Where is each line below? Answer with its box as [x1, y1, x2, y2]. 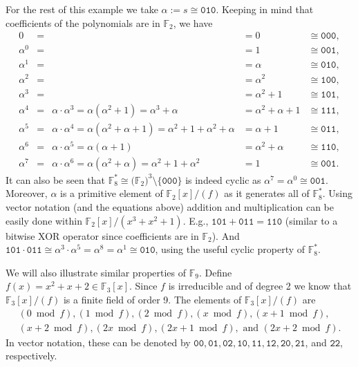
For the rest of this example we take [6, 2, 158, 16]
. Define [198, 265, 232, 279]
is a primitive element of [60, 186, 163, 200]
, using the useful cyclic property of [155, 242, 305, 256]
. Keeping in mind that [216, 2, 314, 16]
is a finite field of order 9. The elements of [63, 292, 242, 307]
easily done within [6, 213, 82, 227]
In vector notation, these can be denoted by [6, 335, 191, 349]
